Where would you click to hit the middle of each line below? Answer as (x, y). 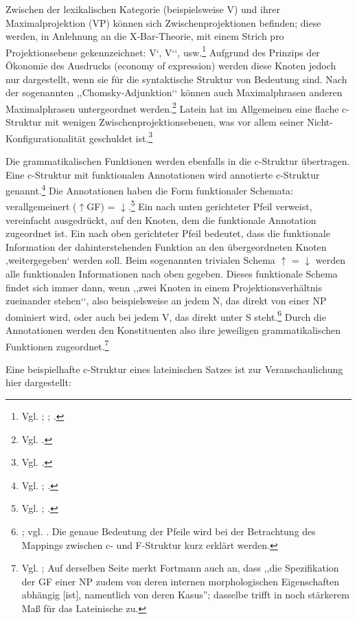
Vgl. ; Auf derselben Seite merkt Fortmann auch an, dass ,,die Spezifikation (180, 568)
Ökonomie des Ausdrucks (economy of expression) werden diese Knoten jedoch (171, 66)
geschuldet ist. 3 (121, 137)
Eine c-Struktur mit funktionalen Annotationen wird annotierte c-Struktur (163, 174)
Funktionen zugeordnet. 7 (57, 345)
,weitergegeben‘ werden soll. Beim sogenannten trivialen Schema (140, 260)
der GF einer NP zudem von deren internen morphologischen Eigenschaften (181, 581)
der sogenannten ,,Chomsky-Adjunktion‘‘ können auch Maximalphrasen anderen (174, 92)
